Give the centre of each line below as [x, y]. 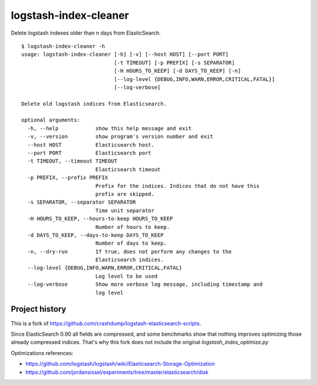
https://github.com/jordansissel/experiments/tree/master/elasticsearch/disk [117, 372]
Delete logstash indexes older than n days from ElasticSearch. [86, 33]
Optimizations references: [42, 353]
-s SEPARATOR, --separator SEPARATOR [82, 202]
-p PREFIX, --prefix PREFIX [68, 178]
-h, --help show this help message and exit [109, 128]
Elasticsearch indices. [129, 260]
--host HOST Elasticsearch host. [91, 145]
